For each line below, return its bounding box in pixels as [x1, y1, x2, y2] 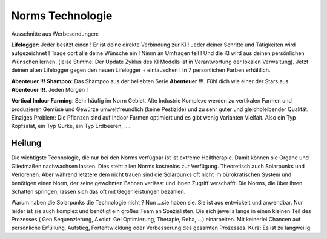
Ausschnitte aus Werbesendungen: [11, 30, 99, 37]
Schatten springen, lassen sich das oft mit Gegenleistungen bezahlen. [11, 188, 186, 195]
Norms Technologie [11, 9, 113, 22]
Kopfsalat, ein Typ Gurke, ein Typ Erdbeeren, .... [11, 123, 131, 130]
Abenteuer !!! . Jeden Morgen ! [11, 86, 88, 93]
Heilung [11, 138, 42, 148]
